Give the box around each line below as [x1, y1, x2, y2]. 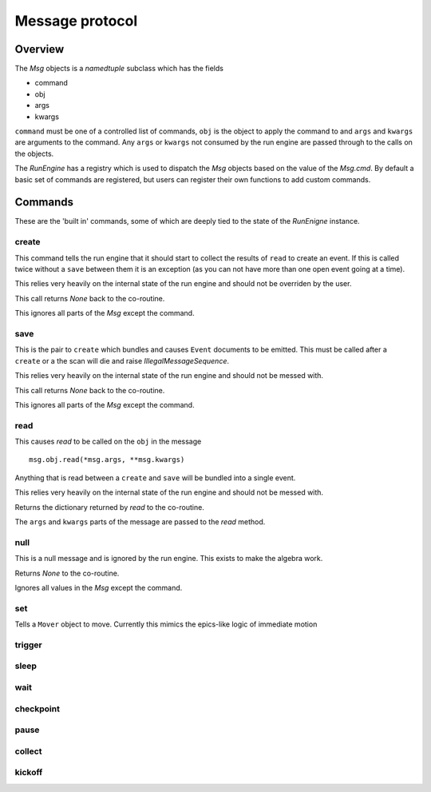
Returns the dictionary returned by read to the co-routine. [14, 502, 205, 511]
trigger [14, 639, 43, 651]
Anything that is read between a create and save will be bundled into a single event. [14, 472, 296, 483]
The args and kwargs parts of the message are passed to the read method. [14, 516, 266, 527]
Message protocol [14, 12, 138, 30]
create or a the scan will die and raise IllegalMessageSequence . [14, 356, 229, 365]
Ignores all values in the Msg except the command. [14, 583, 183, 592]
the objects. [14, 149, 54, 158]
